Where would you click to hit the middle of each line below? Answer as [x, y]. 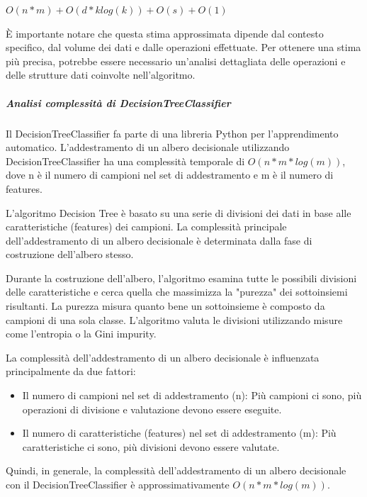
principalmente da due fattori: [71, 371]
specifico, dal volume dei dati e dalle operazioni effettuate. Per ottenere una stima [183, 47]
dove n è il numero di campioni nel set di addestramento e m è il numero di [170, 175]
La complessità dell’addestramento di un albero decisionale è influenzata [163, 357]
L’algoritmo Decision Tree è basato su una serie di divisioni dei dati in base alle [179, 212]
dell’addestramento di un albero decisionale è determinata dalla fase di [159, 240]
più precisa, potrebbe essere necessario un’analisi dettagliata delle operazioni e [176, 61]
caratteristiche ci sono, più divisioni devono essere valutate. [151, 446]
